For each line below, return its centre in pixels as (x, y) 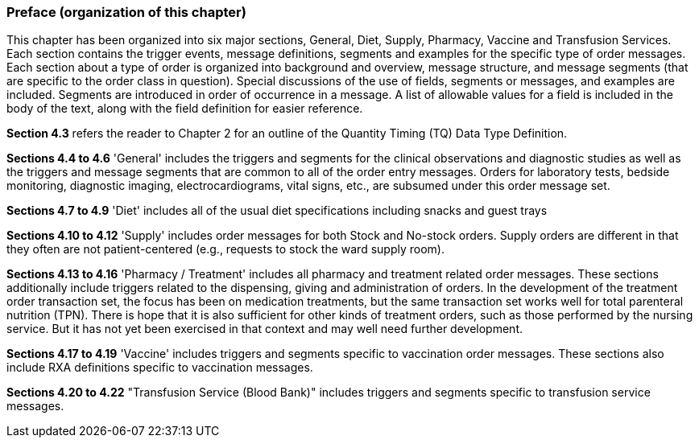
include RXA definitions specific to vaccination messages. (160, 368)
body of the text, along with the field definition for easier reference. (185, 109)
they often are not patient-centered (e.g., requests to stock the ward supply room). (225, 249)
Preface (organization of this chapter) (126, 12)
